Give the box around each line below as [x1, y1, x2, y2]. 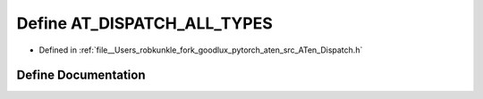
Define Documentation [16, 68, 146, 83]
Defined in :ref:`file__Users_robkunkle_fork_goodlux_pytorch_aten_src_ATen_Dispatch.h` [38, 45, 363, 55]
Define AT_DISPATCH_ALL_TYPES [16, 13, 273, 33]
